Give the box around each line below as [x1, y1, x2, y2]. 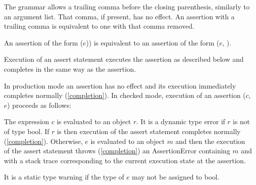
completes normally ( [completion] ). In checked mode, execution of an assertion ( [4, 90, 246, 100]
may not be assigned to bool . [132, 172, 219, 182]
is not [233, 116, 250, 127]
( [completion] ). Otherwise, [4, 136, 83, 146]
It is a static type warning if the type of [4, 172, 124, 182]
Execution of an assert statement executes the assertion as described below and [4, 54, 244, 64]
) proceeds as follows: [7, 99, 72, 110]
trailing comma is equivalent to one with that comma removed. [4, 21, 194, 31]
